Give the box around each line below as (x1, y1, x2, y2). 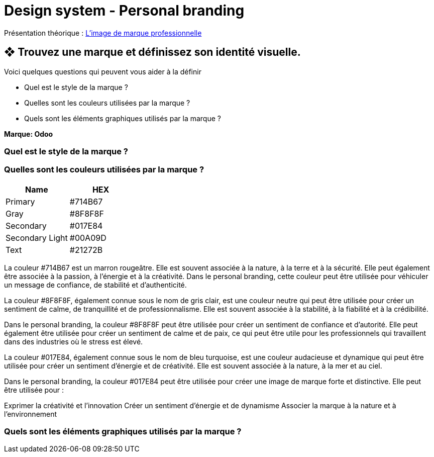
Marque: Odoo (4, 129, 53, 138)
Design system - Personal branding (4, 2, 245, 19)
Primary (6, 196, 35, 207)
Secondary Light (6, 232, 68, 243)
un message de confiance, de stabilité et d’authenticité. (4, 280, 187, 289)
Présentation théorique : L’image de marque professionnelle (4, 28, 202, 37)
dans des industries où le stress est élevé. (4, 337, 143, 346)
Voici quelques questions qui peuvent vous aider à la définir (4, 67, 201, 76)
